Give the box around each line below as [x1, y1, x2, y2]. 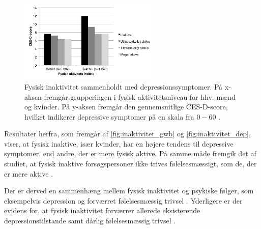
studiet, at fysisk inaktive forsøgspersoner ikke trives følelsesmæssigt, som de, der [4, 158, 257, 169]
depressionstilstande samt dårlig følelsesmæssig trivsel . [4, 215, 176, 226]
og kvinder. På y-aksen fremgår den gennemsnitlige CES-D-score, [24, 101, 228, 112]
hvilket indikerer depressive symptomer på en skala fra [24, 111, 194, 122]
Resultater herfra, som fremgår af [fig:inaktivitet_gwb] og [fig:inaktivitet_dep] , [4, 128, 251, 139]
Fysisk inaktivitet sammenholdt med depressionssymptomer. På [24, 81, 223, 92]
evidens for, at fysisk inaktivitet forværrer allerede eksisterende [4, 205, 200, 216]
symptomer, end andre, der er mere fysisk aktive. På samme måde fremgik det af [4, 148, 256, 159]
